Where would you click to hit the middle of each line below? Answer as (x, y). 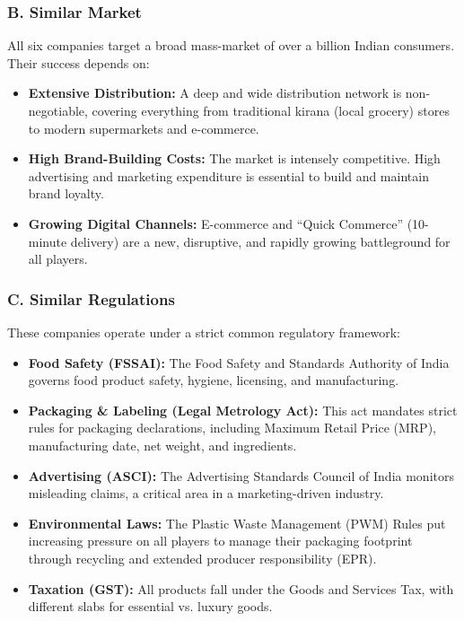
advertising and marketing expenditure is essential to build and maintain (228, 175)
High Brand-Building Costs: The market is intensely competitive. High (234, 158)
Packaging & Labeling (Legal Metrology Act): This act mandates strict (243, 410)
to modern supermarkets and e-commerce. (144, 128)
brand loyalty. (66, 193)
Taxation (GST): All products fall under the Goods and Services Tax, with (241, 588)
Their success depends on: (79, 62)
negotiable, (58, 110)
